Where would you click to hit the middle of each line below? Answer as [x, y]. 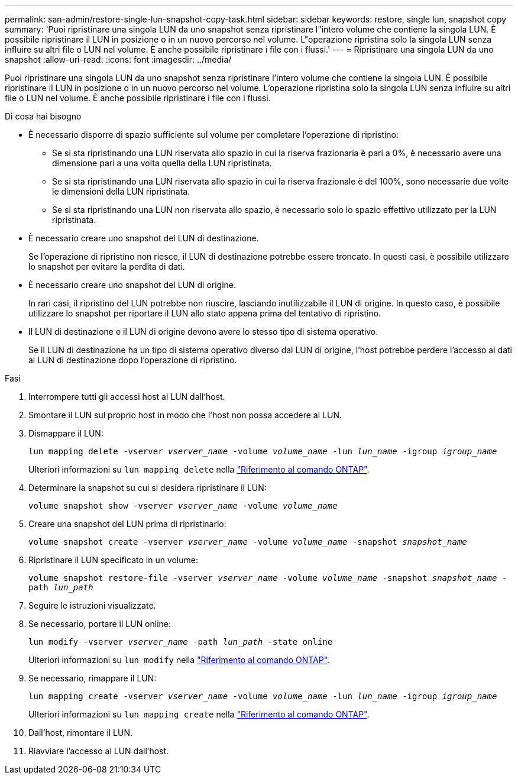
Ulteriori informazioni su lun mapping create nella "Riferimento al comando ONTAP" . [199, 714]
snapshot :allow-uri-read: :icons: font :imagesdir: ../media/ [118, 59]
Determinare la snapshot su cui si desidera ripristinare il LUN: [148, 488]
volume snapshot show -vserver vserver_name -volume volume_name [183, 506]
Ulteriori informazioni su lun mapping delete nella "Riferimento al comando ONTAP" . [199, 469]
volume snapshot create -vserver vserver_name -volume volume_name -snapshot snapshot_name [248, 542]
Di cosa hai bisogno [43, 116]
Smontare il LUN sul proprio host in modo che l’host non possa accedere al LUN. [185, 415]
